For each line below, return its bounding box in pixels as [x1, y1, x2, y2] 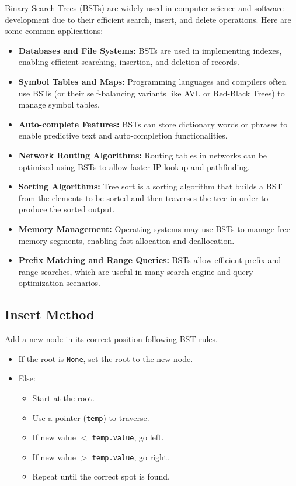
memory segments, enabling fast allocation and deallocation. [18, 234, 235, 246]
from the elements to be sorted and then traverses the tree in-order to [18, 191, 269, 204]
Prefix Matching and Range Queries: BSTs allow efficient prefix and [18, 254, 281, 266]
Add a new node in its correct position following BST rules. [5, 333, 218, 345]
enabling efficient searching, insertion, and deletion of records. [18, 56, 239, 68]
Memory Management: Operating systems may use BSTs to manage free [18, 222, 290, 235]
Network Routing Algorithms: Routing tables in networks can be [18, 149, 267, 161]
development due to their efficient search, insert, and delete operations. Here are [5, 13, 291, 25]
